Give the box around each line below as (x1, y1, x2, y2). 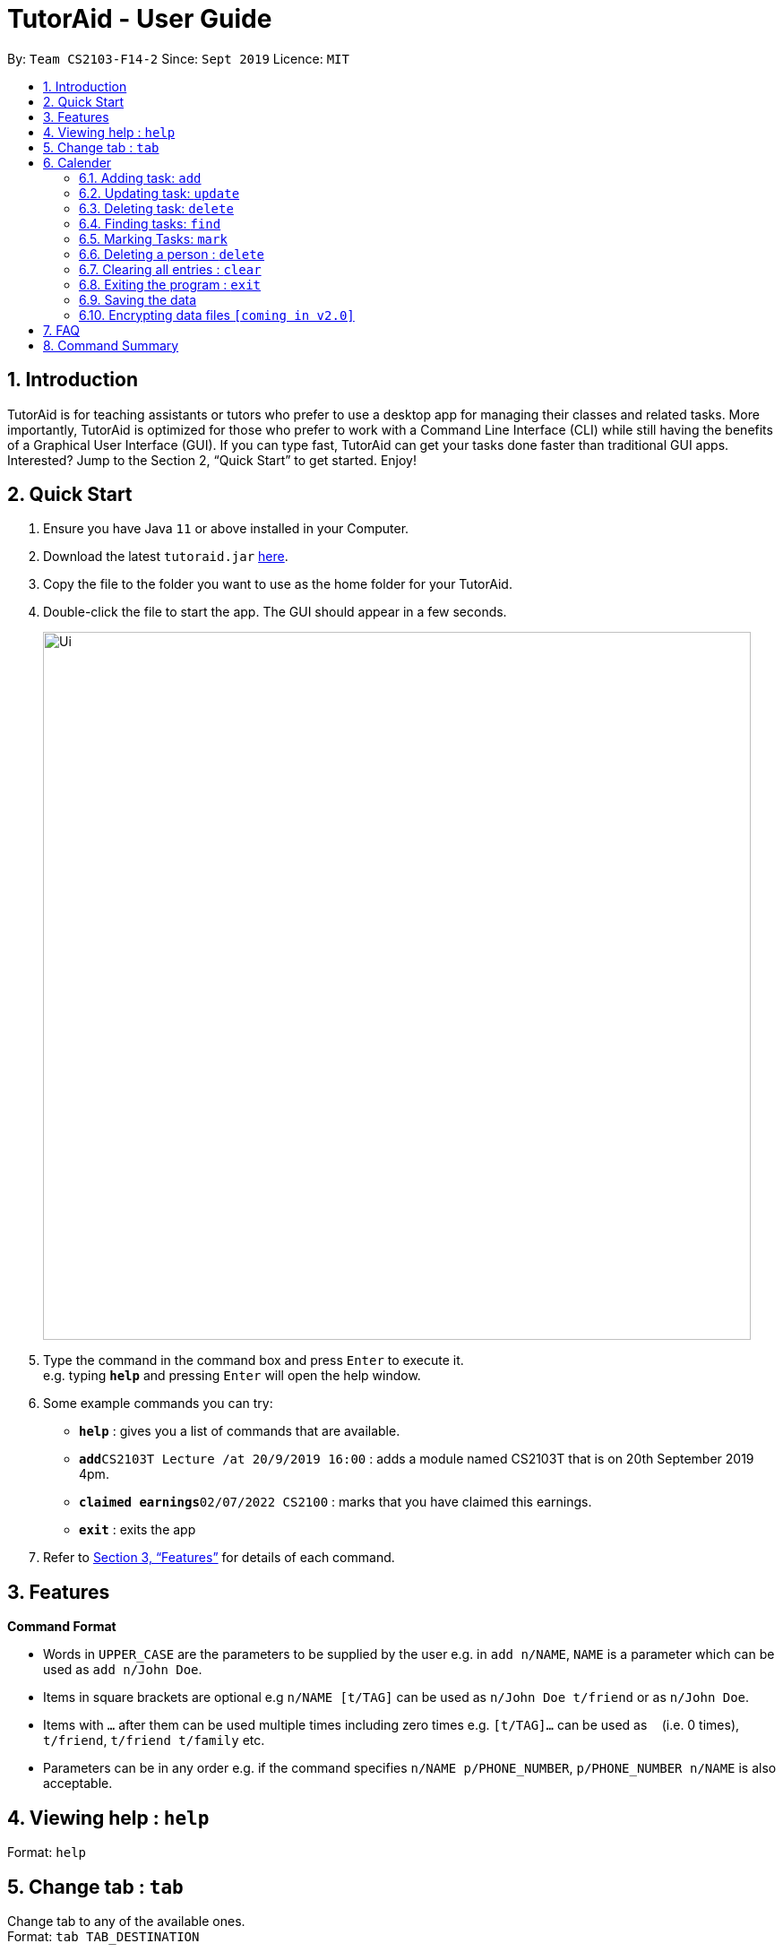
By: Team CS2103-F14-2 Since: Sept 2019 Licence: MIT (7, 50, 349, 66)
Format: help (7, 1844, 86, 1861)
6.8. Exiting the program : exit (79, 276, 262, 292)
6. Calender (43, 154, 112, 170)
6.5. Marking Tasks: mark (79, 230, 228, 246)
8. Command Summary (43, 337, 179, 353)
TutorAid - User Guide (7, 4, 272, 34)
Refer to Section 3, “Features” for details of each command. (43, 1550, 395, 1566)
